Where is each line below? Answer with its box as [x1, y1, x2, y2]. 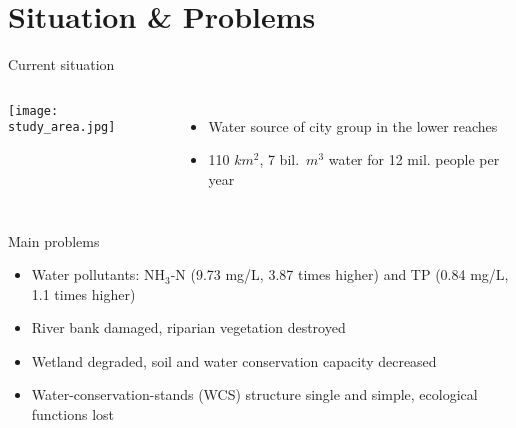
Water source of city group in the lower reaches [208, 115, 498, 136]
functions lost [31, 404, 115, 425]
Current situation [8, 54, 115, 75]
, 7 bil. [259, 149, 300, 170]
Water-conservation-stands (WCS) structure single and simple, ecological [31, 384, 478, 405]
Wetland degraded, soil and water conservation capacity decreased [31, 350, 437, 371]
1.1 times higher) [31, 283, 136, 304]
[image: [8, 103, 59, 118]
